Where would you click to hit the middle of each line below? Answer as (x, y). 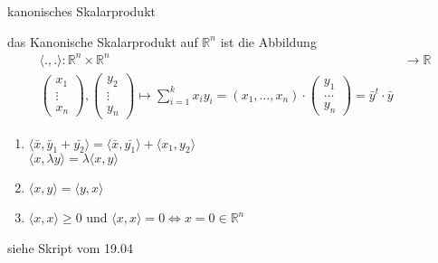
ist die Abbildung (268, 41)
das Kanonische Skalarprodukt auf (103, 41)
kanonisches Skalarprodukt (81, 11)
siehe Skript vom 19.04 (70, 247)
